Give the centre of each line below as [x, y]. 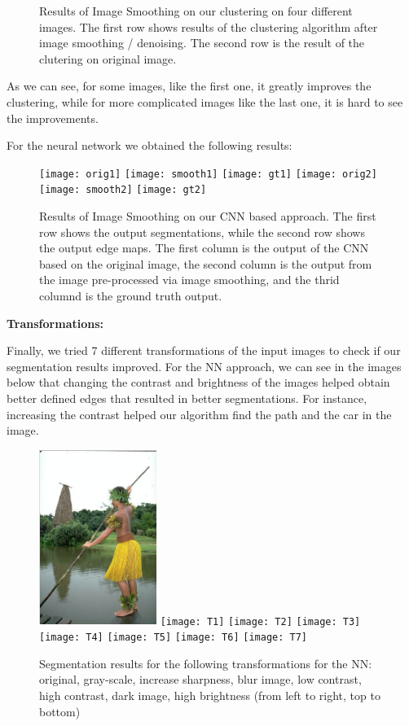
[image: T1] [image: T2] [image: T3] [260, 621]
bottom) [60, 711]
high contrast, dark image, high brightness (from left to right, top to [210, 695]
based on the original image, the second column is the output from [206, 263]
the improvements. [53, 118]
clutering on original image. [108, 58]
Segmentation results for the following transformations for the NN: [206, 663]
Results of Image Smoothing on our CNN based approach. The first [208, 216]
